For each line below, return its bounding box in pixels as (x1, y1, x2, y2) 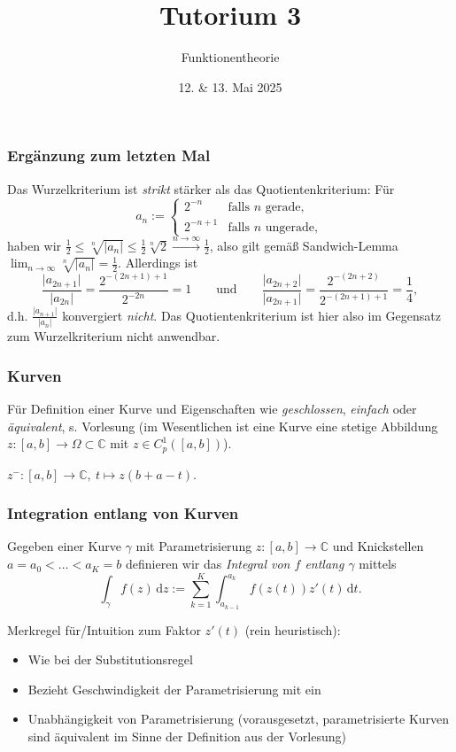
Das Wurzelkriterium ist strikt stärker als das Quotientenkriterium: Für (7, 179, 395, 198)
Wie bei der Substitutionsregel (27, 650, 193, 669)
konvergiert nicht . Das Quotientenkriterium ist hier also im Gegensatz (62, 306, 442, 324)
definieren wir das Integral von (126, 554, 290, 573)
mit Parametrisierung (135, 537, 252, 555)
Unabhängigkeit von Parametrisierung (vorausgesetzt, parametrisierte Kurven (27, 709, 450, 728)
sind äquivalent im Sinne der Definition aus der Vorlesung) (27, 727, 346, 746)
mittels (359, 554, 397, 573)
